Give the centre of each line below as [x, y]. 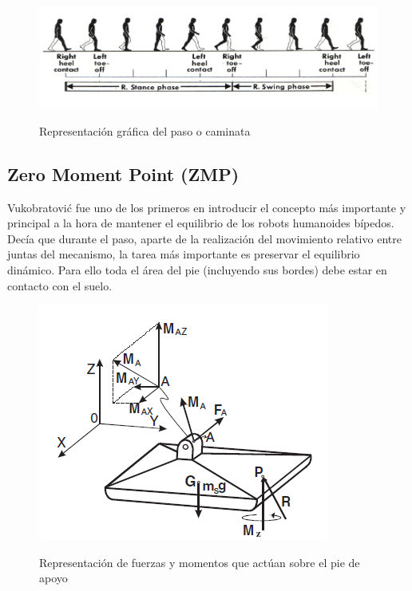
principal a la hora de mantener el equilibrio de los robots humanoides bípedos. [201, 223]
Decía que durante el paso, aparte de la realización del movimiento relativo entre [204, 238]
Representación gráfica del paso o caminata [145, 130]
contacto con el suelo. [60, 285]
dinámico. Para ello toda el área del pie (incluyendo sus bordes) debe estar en [197, 269]
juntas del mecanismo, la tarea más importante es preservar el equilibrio [184, 254]
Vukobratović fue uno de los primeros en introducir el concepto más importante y [207, 207]
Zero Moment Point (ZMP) [123, 173]
